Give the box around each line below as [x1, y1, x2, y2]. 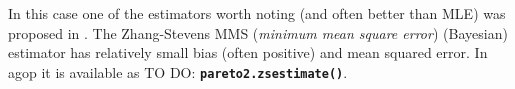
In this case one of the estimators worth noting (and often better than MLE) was [8, 3, 506, 23]
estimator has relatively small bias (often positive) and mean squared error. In [8, 42, 488, 63]
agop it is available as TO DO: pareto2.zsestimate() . [8, 61, 348, 82]
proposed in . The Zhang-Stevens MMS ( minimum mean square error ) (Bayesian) [8, 22, 508, 43]
